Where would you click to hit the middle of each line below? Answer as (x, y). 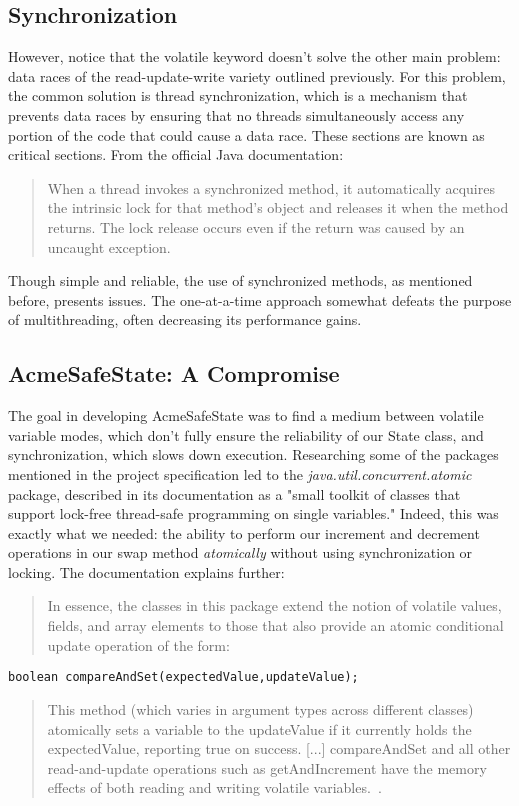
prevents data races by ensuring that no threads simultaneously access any (236, 114)
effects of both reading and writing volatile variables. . (214, 787)
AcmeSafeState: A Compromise (174, 373)
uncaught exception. (109, 246)
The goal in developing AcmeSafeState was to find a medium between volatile (246, 415)
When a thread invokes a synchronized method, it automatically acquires (271, 187)
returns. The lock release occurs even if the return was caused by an (256, 226)
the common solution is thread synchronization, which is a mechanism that (238, 95)
